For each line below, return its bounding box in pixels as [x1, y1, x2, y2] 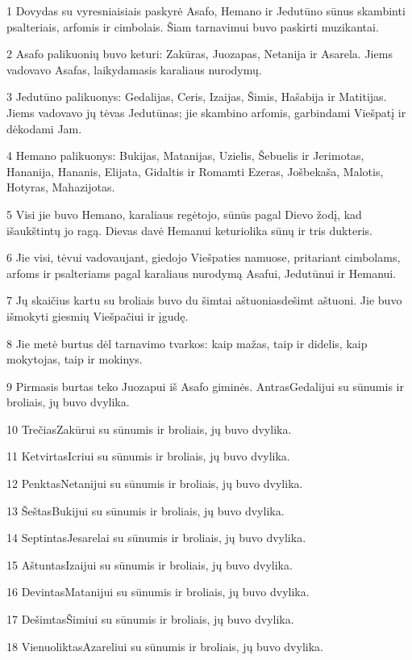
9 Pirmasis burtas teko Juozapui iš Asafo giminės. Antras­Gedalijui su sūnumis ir [6, 377, 404, 394]
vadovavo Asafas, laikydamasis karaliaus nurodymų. [6, 61, 262, 78]
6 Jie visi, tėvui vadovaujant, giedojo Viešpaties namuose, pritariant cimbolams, [6, 249, 401, 266]
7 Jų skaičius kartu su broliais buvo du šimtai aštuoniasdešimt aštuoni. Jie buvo [6, 292, 402, 309]
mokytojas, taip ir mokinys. [6, 351, 143, 368]
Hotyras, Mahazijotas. [6, 179, 115, 195]
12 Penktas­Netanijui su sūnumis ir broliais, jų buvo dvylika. [6, 475, 303, 492]
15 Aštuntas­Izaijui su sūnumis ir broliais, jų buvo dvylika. [6, 556, 293, 573]
